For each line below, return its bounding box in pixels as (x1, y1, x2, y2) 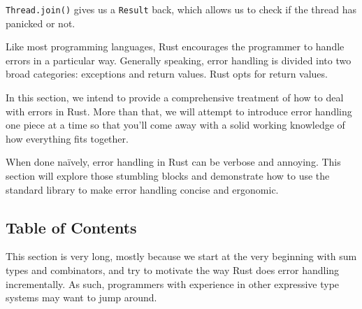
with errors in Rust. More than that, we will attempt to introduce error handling (6, 103, 352, 118)
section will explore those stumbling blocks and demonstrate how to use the (6, 168, 330, 182)
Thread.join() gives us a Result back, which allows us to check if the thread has (6, 2, 356, 16)
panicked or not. (6, 15, 75, 30)
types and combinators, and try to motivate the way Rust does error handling (6, 262, 340, 277)
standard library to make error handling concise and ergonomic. (6, 182, 279, 196)
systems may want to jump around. (6, 290, 157, 305)
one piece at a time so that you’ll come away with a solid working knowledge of (6, 117, 345, 132)
